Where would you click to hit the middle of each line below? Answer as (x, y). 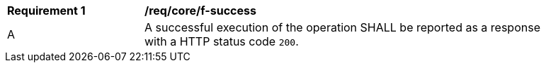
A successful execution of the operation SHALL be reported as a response (342, 27)
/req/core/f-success (200, 11)
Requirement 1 (46, 11)
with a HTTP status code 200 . (222, 41)
